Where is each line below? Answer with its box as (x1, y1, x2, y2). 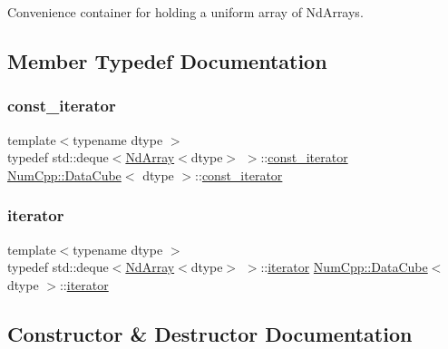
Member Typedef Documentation (7, 46, 327, 74)
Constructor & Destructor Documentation (7, 319, 413, 347)
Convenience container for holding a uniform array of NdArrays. (7, 3, 364, 21)
